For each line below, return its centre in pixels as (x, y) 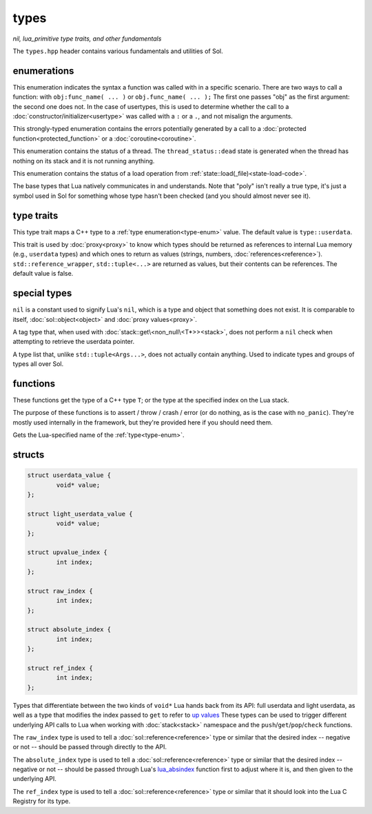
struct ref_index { (60, 668)
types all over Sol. (38, 364)
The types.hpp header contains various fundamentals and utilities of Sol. (118, 51)
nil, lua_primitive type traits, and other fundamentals (87, 39)
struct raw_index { (60, 591)
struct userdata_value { (69, 475)
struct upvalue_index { (68, 552)
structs (29, 455)
